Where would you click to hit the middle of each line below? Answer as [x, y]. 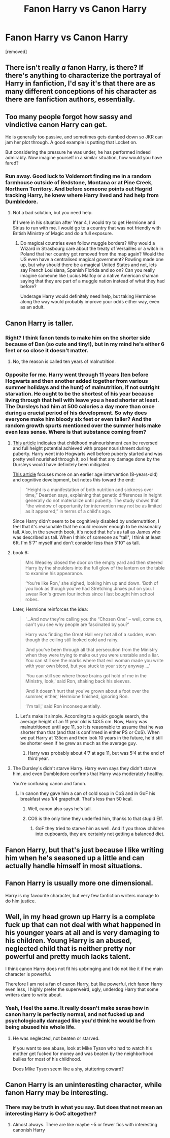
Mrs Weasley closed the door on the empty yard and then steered [94, 562]
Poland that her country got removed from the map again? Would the [92, 254]
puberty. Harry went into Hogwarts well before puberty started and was [88, 454]
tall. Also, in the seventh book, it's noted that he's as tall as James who [87, 532]
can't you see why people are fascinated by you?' [77, 624]
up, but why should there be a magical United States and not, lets [89, 265]
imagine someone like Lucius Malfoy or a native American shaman [89, 276]
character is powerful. [28, 974]
